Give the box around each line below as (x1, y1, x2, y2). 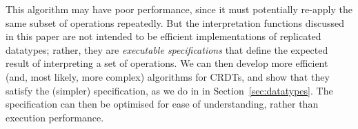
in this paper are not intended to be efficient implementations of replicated (6, 29, 321, 43)
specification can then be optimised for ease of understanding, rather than (6, 97, 319, 111)
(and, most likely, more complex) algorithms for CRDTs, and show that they (6, 69, 330, 83)
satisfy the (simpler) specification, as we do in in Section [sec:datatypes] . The (6, 83, 333, 97)
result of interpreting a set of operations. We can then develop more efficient (6, 56, 328, 70)
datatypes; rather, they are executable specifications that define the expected (6, 42, 328, 57)
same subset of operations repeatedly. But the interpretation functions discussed (6, 15, 344, 30)
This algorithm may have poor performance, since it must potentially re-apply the (6, 2, 352, 16)
